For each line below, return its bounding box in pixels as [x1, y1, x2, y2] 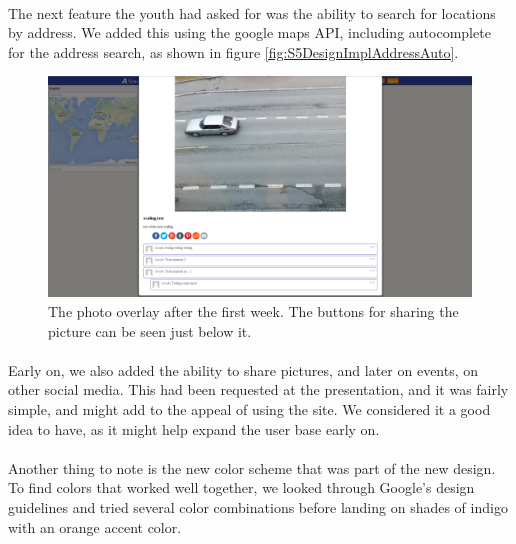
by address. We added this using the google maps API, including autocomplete [8, 22, 491, 43]
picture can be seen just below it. [48, 320, 252, 341]
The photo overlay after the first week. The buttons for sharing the [48, 301, 459, 322]
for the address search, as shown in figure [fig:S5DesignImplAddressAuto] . [8, 41, 459, 62]
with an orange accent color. [8, 516, 182, 537]
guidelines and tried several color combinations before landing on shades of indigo [8, 497, 508, 518]
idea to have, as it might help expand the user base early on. [8, 418, 380, 439]
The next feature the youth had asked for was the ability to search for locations [8, 2, 496, 23]
